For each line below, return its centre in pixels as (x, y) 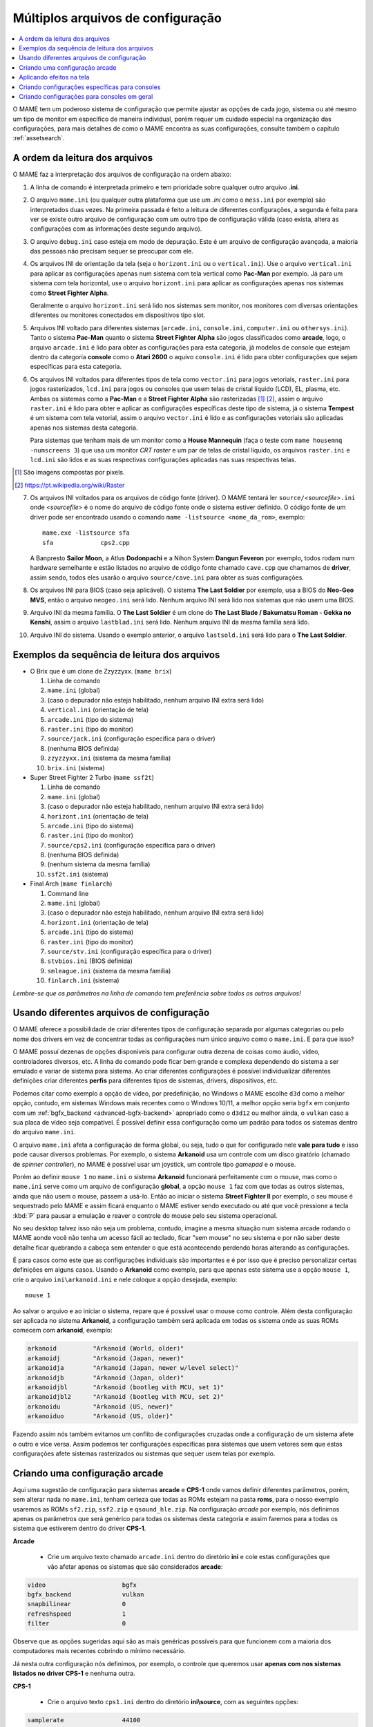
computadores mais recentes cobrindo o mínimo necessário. (99, 1651)
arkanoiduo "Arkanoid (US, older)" (100, 1416)
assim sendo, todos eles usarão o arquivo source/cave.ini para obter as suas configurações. (167, 578)
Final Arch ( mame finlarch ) (71, 884)
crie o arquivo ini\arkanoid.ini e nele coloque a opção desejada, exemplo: (125, 1279)
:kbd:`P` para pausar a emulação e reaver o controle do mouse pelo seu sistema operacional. (145, 1215)
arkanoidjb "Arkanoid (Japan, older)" (106, 1377)
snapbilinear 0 (77, 1604)
